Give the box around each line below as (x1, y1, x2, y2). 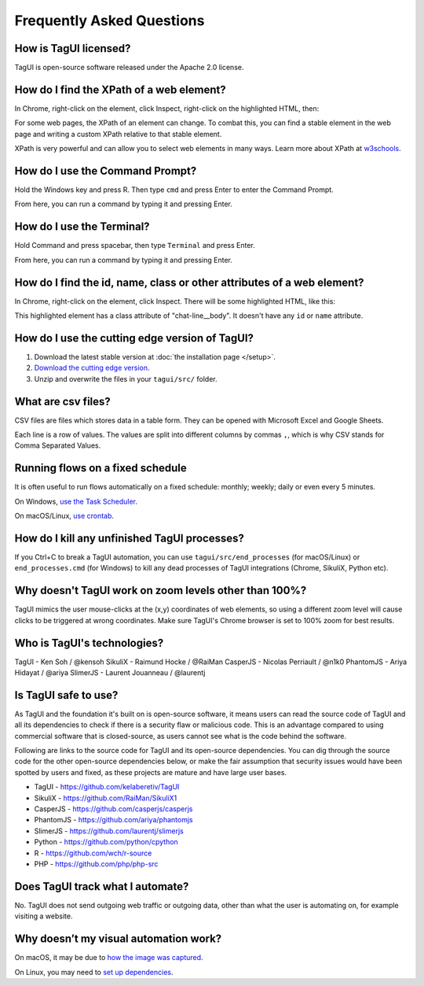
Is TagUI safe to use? (14, 689, 119, 702)
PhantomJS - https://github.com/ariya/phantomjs (34, 815, 193, 825)
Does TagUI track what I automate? (14, 880, 189, 893)
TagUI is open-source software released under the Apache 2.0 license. (14, 63, 244, 72)
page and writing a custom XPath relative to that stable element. (14, 129, 222, 138)
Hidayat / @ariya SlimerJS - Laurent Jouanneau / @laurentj (14, 667, 206, 677)
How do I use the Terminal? (14, 220, 150, 234)
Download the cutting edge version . (34, 363, 150, 373)
